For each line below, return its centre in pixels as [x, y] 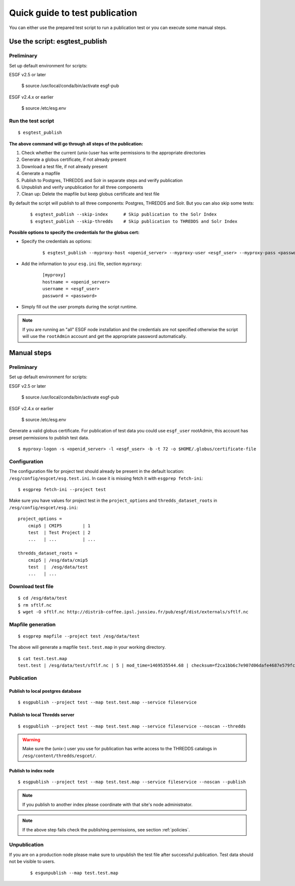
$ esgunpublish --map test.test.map [74, 873]
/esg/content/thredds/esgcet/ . [59, 756]
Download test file [31, 586]
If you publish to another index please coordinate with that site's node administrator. [107, 804]
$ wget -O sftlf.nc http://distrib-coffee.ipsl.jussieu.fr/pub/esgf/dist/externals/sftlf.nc [133, 612]
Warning [31, 739]
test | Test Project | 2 [59, 532]
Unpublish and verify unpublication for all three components [82, 187]
